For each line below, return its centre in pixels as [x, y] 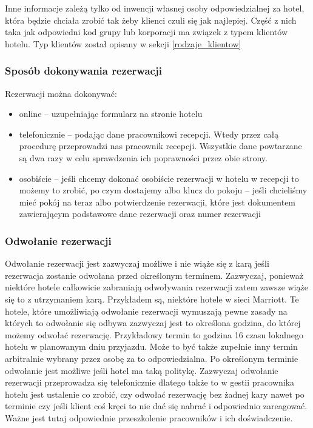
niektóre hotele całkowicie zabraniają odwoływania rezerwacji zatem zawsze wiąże [156, 287]
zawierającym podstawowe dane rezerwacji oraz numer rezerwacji [140, 214]
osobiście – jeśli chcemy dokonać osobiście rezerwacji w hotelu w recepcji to [159, 178]
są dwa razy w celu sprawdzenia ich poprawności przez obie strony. [143, 157]
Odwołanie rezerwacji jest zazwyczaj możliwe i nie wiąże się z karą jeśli [137, 263]
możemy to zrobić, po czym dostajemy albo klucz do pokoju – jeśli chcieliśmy [163, 190]
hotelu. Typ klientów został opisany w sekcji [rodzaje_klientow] [123, 43]
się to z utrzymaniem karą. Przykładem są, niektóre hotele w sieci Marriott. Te [152, 299]
